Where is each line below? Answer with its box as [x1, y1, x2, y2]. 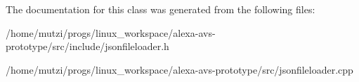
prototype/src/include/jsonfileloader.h [6, 39, 169, 54]
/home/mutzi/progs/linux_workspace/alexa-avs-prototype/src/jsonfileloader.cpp [6, 62, 353, 76]
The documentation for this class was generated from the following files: [6, 2, 315, 16]
